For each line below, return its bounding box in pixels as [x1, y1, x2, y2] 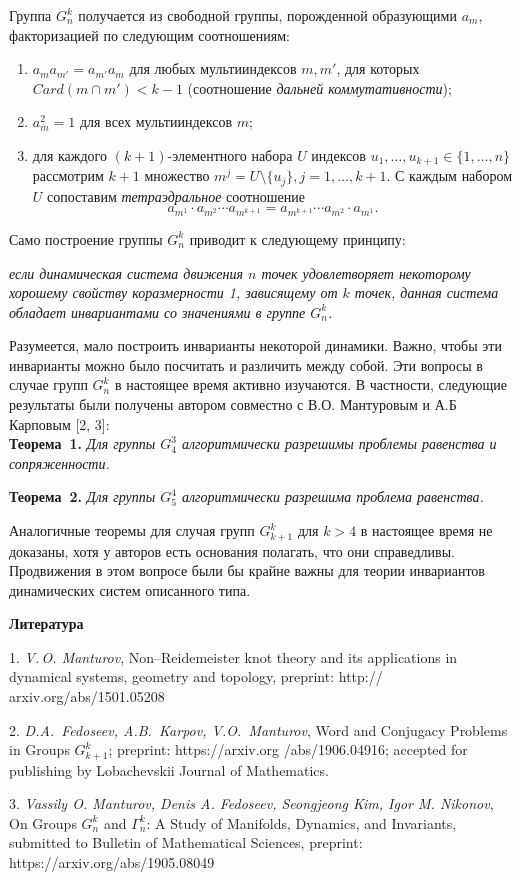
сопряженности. [9, 452, 110, 473]
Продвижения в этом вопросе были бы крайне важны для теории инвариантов [9, 560, 485, 581]
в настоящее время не [360, 520, 493, 541]
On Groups [9, 812, 77, 833]
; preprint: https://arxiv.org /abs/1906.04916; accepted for [108, 739, 468, 760]
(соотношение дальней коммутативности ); [187, 77, 452, 98]
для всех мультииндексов [79, 111, 233, 132]
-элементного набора [167, 144, 293, 165]
